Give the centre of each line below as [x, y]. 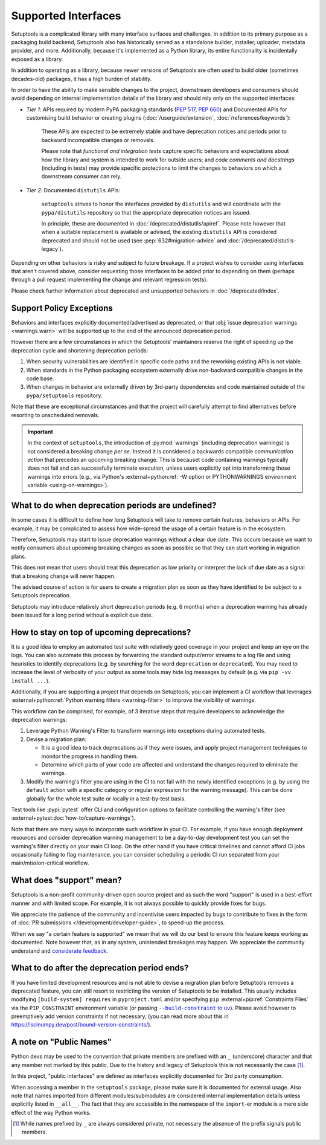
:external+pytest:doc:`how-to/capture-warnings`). [73, 818]
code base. [40, 378]
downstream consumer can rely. [81, 177]
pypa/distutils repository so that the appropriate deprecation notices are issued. [146, 212]
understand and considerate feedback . [59, 951]
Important [40, 432]
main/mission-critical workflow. [50, 863]
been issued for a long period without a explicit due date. [82, 615]
